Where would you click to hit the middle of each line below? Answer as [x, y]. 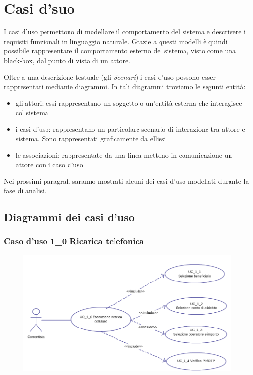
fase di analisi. [25, 190]
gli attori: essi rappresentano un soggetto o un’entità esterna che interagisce [129, 103]
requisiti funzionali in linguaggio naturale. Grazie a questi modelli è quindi [116, 41]
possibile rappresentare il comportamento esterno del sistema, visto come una [120, 51]
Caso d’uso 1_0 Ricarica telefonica [74, 241]
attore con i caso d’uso [49, 164]
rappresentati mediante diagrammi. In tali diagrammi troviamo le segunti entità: [125, 86]
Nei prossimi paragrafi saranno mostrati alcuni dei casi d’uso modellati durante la [126, 181]
